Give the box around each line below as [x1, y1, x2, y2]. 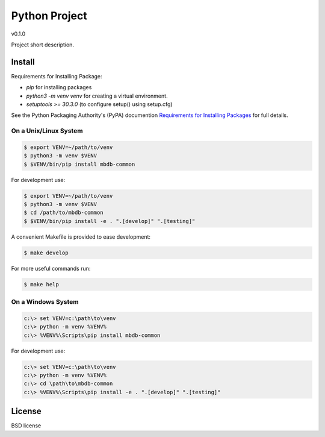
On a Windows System [11, 298, 79, 306]
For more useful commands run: [11, 265, 91, 272]
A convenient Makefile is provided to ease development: [11, 233, 150, 241]
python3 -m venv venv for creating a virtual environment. [26, 92, 168, 99]
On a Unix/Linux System [11, 127, 84, 135]
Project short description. [11, 41, 75, 48]
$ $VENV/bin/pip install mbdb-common [23, 160, 135, 168]
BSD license [11, 422, 42, 429]
